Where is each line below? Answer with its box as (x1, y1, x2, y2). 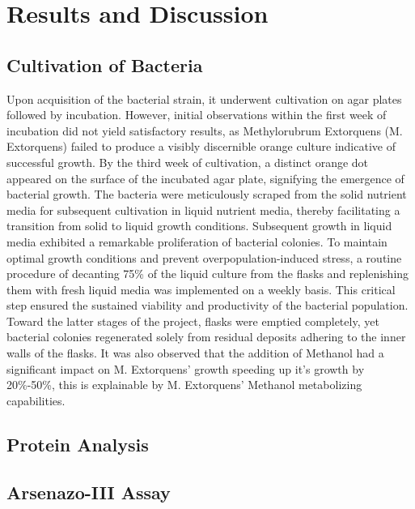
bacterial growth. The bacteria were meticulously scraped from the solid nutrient (6, 186, 407, 203)
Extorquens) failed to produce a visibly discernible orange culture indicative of (6, 138, 396, 155)
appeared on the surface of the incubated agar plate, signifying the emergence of (6, 169, 404, 186)
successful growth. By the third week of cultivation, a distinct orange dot (6, 153, 369, 170)
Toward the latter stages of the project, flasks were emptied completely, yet (6, 312, 379, 329)
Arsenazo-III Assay (6, 479, 171, 504)
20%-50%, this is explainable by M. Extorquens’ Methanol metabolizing (6, 376, 362, 393)
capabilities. (6, 391, 66, 408)
